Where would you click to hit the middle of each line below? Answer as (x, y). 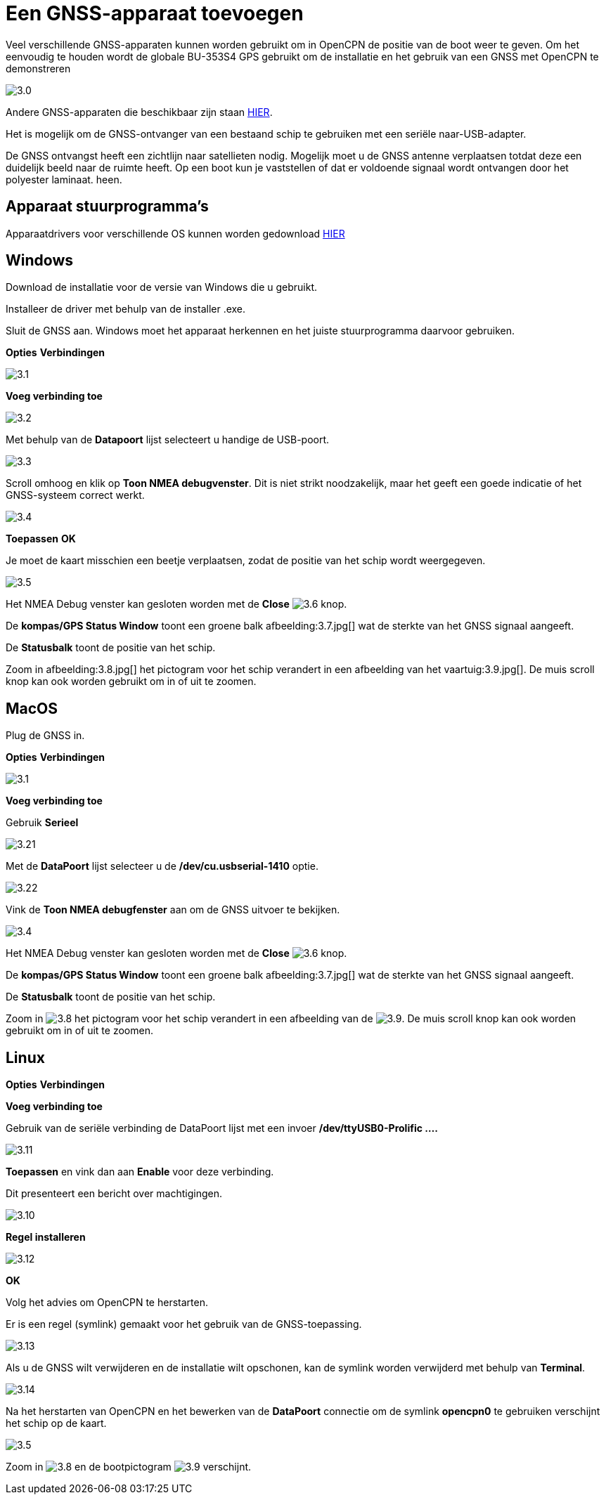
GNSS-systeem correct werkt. (75, 495)
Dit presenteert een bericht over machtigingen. (114, 1194)
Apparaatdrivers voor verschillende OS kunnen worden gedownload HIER (175, 233)
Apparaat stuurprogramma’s (107, 207)
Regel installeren (46, 1237)
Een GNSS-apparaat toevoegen (155, 13)
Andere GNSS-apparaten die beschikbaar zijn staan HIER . (139, 112)
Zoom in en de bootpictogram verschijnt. (129, 1467)
